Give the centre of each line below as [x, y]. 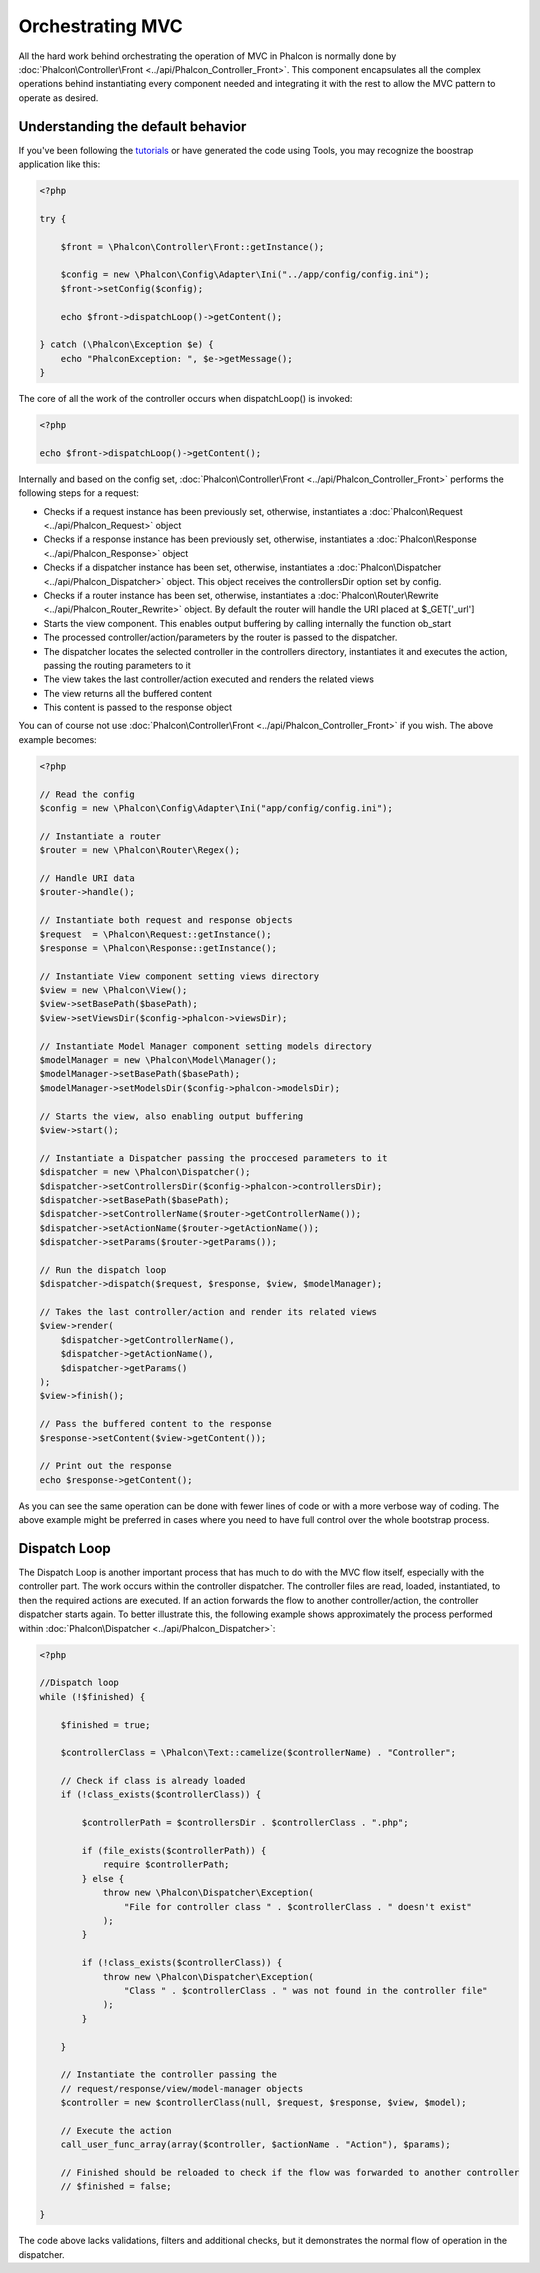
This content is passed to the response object [137, 707]
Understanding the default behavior [132, 126]
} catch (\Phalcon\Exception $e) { [126, 344]
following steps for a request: [79, 493]
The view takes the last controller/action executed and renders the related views [209, 679]
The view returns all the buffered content [127, 693]
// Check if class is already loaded [153, 1781]
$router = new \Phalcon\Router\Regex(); [139, 850]
